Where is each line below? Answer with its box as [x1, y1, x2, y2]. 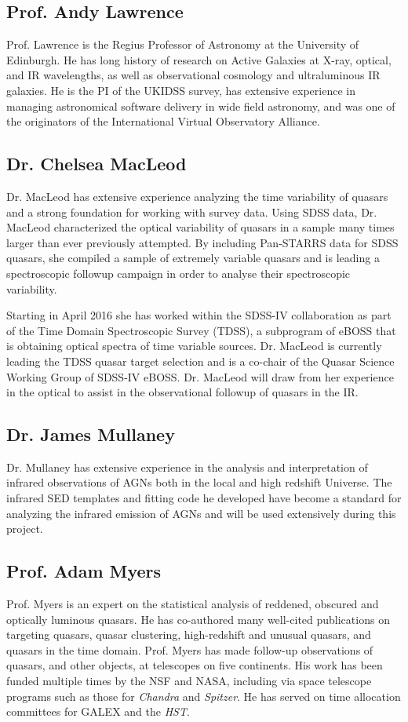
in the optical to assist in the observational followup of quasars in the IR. [6, 384, 359, 400]
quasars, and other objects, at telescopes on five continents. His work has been [6, 657, 383, 673]
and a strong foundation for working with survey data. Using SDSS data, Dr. [6, 203, 377, 220]
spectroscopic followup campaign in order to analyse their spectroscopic [6, 264, 351, 281]
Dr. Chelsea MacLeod [6, 151, 187, 176]
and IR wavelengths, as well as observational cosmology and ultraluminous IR [6, 67, 381, 83]
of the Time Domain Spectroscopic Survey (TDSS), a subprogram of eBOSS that [6, 322, 396, 338]
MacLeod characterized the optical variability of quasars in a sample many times [6, 219, 395, 235]
